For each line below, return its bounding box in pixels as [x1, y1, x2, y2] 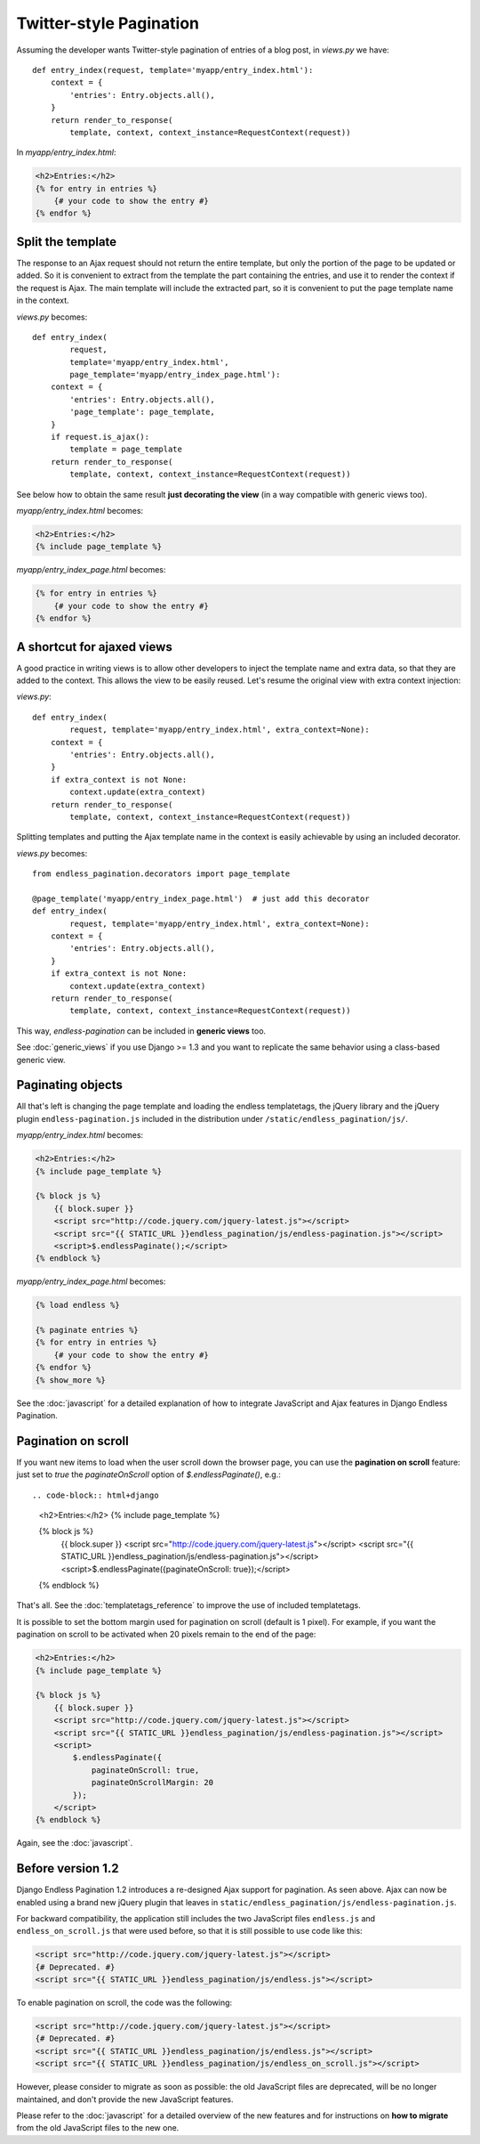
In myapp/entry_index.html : [16, 147, 116, 158]
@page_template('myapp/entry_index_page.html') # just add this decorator [32, 893, 370, 904]
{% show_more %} [35, 1375, 107, 1385]
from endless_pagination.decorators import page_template [32, 869, 291, 879]
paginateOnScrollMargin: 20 [91, 1777, 213, 1788]
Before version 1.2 [16, 1861, 119, 1876]
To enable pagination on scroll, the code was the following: [16, 1997, 233, 2008]
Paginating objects [16, 1077, 124, 1092]
